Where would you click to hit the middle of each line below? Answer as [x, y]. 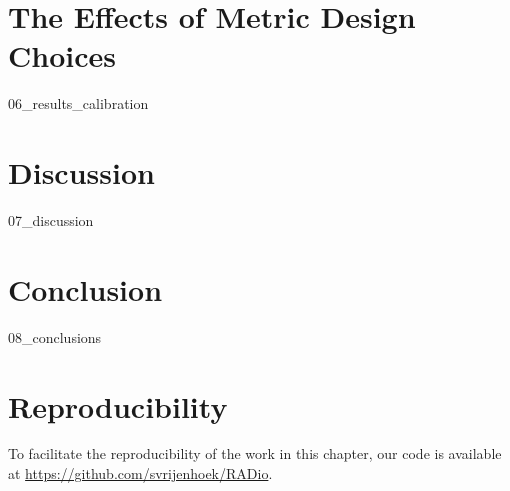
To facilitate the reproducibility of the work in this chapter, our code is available [255, 453]
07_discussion [51, 220]
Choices [62, 55]
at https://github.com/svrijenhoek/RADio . [140, 473]
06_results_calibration [78, 103]
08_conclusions [55, 336]
